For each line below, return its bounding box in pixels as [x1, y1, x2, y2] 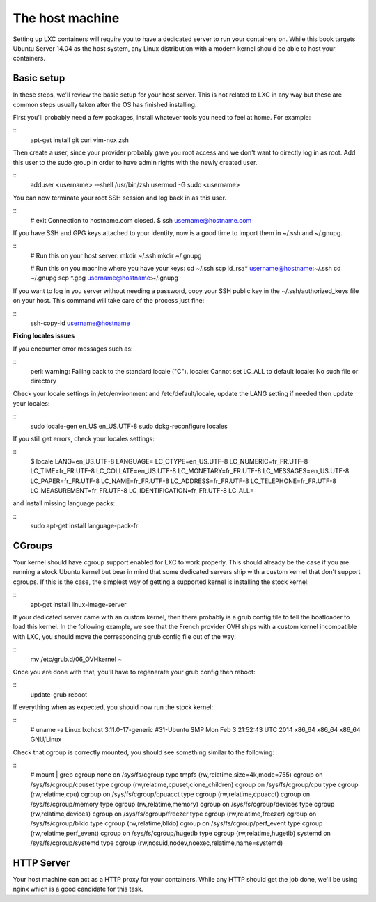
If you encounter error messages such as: [13, 345, 133, 353]
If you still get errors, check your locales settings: [13, 434, 155, 443]
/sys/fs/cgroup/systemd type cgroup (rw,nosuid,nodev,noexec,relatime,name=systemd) [30, 839, 283, 847]
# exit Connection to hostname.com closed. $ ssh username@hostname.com [30, 216, 252, 224]
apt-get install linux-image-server [30, 600, 127, 608]
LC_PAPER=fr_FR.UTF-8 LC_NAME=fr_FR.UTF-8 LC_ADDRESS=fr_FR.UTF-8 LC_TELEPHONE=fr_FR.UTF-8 [30, 477, 337, 485]
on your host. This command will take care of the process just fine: [13, 296, 205, 305]
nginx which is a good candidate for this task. [13, 885, 143, 894]
